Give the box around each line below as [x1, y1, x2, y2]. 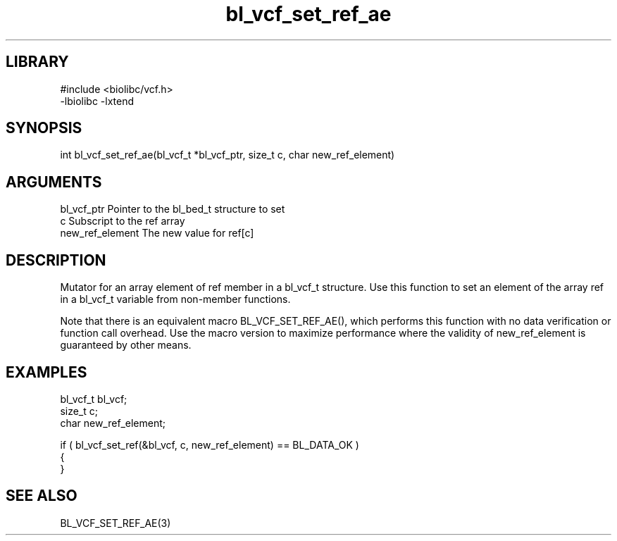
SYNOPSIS [6, 119, 82, 137]
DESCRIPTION [6, 251, 106, 269]
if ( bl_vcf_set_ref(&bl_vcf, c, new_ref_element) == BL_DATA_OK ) [60, 438, 359, 451]
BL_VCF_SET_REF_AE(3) [60, 516, 171, 529]
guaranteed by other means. [60, 339, 192, 352]
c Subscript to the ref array [60, 215, 185, 228]
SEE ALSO [6, 487, 77, 505]
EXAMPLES [6, 363, 87, 381]
